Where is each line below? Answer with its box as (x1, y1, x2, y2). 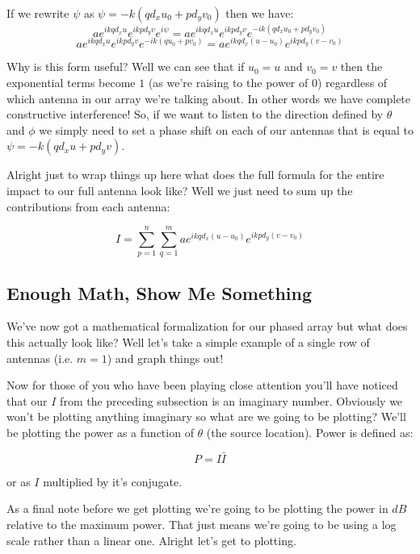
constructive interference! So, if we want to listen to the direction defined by (6, 106, 384, 123)
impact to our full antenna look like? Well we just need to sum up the (6, 181, 353, 198)
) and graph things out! (107, 349, 224, 366)
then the (340, 58, 383, 75)
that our (6, 392, 48, 409)
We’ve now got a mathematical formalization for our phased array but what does (6, 318, 408, 335)
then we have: (225, 5, 294, 21)
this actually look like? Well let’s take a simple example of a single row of (6, 334, 370, 351)
